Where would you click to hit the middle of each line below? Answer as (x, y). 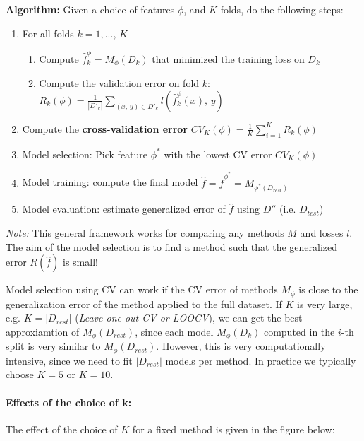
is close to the (328, 289)
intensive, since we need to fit (69, 360)
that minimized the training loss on (228, 58)
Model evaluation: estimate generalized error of (124, 209)
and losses (322, 233)
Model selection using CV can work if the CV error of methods (142, 289)
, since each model (174, 331)
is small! (80, 262)
